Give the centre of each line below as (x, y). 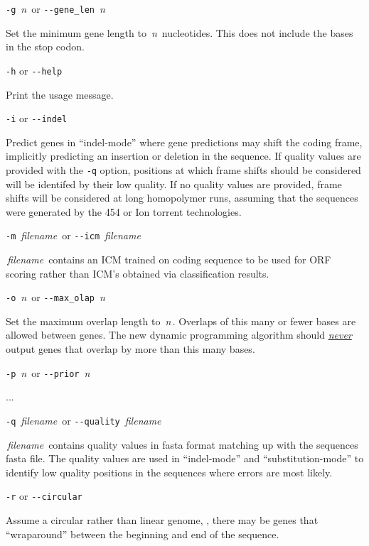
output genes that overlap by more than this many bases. (130, 349)
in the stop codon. (45, 47)
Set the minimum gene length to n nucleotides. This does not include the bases (180, 32)
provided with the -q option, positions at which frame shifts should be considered (183, 169)
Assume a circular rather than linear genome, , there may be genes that (162, 520)
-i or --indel (37, 118)
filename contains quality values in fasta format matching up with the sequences (183, 444)
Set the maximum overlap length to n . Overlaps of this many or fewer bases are (181, 321)
